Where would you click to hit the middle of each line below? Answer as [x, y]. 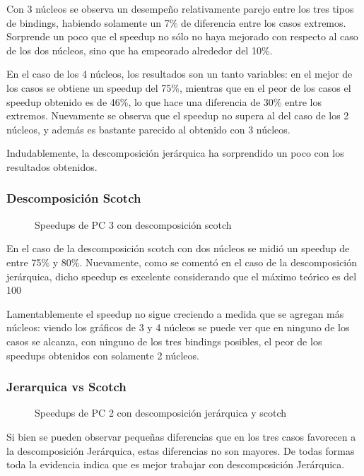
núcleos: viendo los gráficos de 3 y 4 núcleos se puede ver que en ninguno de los [178, 327]
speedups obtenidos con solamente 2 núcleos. [103, 355]
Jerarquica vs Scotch [66, 387]
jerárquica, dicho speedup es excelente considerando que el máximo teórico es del [182, 276]
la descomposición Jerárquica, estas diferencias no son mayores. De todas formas [181, 450]
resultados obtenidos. [52, 166]
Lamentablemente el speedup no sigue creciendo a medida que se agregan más [175, 313]
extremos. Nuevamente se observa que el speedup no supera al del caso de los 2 [178, 115]
